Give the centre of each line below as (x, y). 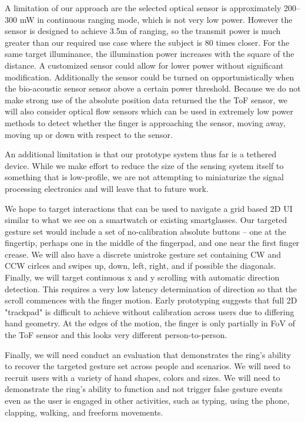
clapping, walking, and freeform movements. (84, 412)
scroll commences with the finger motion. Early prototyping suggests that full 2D (151, 300)
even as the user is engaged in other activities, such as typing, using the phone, (147, 400)
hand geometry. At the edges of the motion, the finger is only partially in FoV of (150, 323)
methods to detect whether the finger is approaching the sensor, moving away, (145, 122)
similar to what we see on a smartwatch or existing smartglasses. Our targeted (146, 220)
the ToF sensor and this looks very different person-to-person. (116, 335)
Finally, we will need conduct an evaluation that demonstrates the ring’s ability (148, 354)
